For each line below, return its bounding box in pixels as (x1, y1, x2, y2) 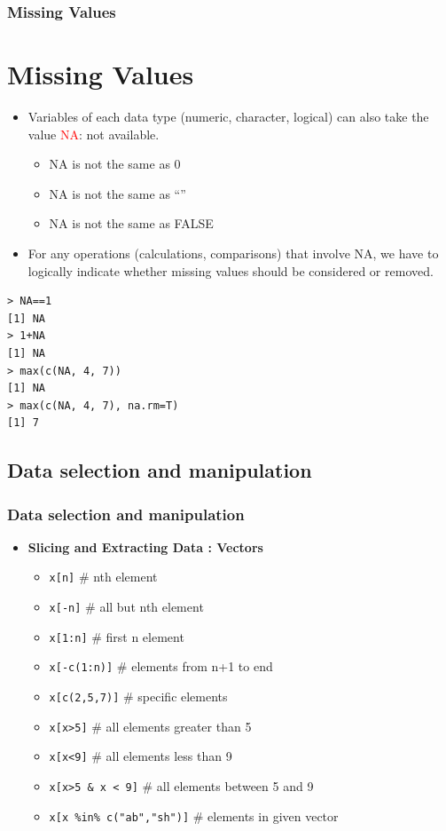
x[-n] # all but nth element (49, 598, 204, 616)
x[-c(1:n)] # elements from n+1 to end (49, 657, 273, 676)
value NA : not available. (27, 124, 160, 143)
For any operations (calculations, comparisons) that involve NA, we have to (27, 243, 439, 262)
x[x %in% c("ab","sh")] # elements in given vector (49, 806, 339, 825)
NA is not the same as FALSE (49, 214, 214, 233)
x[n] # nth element (49, 567, 158, 586)
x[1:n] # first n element (49, 627, 184, 645)
